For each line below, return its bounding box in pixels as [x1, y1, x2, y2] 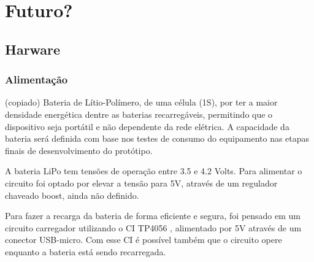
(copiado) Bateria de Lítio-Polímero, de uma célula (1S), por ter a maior [5, 96, 278, 109]
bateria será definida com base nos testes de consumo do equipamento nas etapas [5, 132, 310, 145]
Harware [5, 39, 61, 58]
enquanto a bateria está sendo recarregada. [5, 245, 166, 258]
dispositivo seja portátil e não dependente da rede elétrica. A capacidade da [5, 120, 289, 133]
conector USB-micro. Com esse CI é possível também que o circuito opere [5, 233, 282, 246]
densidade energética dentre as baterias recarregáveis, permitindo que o [5, 107, 273, 120]
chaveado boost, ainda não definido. [5, 188, 139, 201]
